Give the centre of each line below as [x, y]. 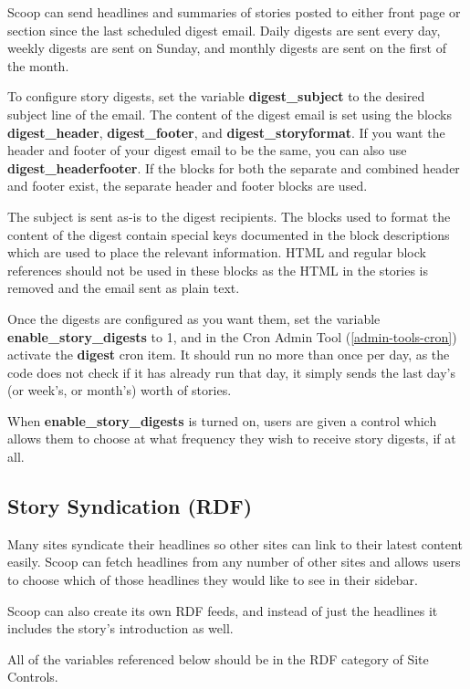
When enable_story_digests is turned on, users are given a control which [222, 420]
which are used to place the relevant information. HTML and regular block [217, 252]
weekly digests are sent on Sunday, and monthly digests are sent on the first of [227, 48]
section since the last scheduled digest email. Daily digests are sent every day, [224, 30]
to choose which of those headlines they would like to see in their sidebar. [213, 580]
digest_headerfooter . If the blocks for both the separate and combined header [234, 167]
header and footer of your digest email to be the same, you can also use [207, 150]
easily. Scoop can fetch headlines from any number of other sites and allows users [234, 562]
